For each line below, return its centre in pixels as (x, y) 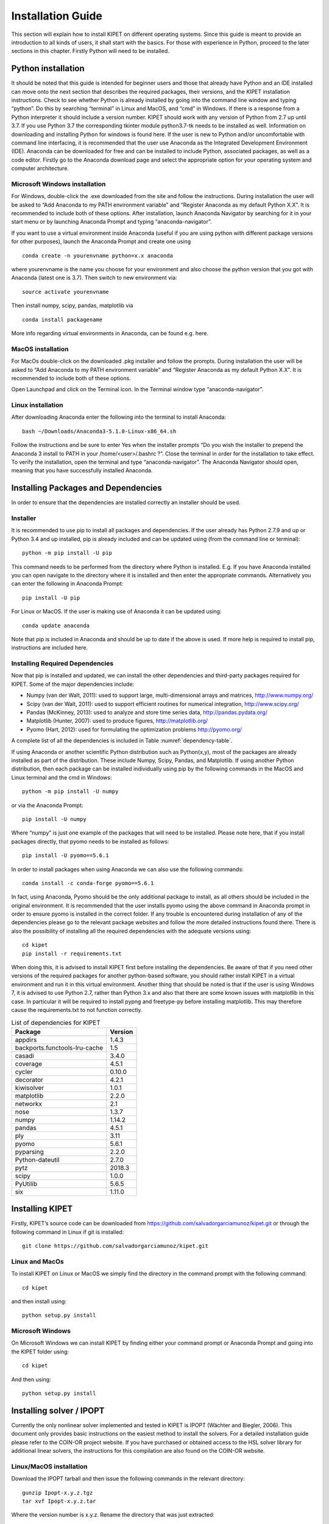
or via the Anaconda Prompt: (47, 805)
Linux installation (37, 405)
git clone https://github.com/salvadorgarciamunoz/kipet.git (115, 1246)
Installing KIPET (42, 1209)
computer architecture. (40, 168)
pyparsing (29, 1152)
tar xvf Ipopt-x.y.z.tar (59, 1501)
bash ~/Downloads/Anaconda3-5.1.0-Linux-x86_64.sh (99, 431)
